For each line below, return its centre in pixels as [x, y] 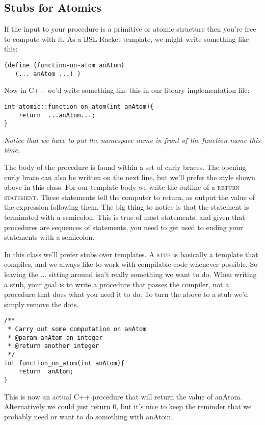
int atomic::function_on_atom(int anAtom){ [79, 106]
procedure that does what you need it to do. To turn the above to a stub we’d [126, 294]
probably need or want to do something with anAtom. [89, 416]
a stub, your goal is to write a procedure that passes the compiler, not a [117, 284]
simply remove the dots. [42, 304]
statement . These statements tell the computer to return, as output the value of [129, 197]
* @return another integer [54, 346]
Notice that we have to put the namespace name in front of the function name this [132, 140]
